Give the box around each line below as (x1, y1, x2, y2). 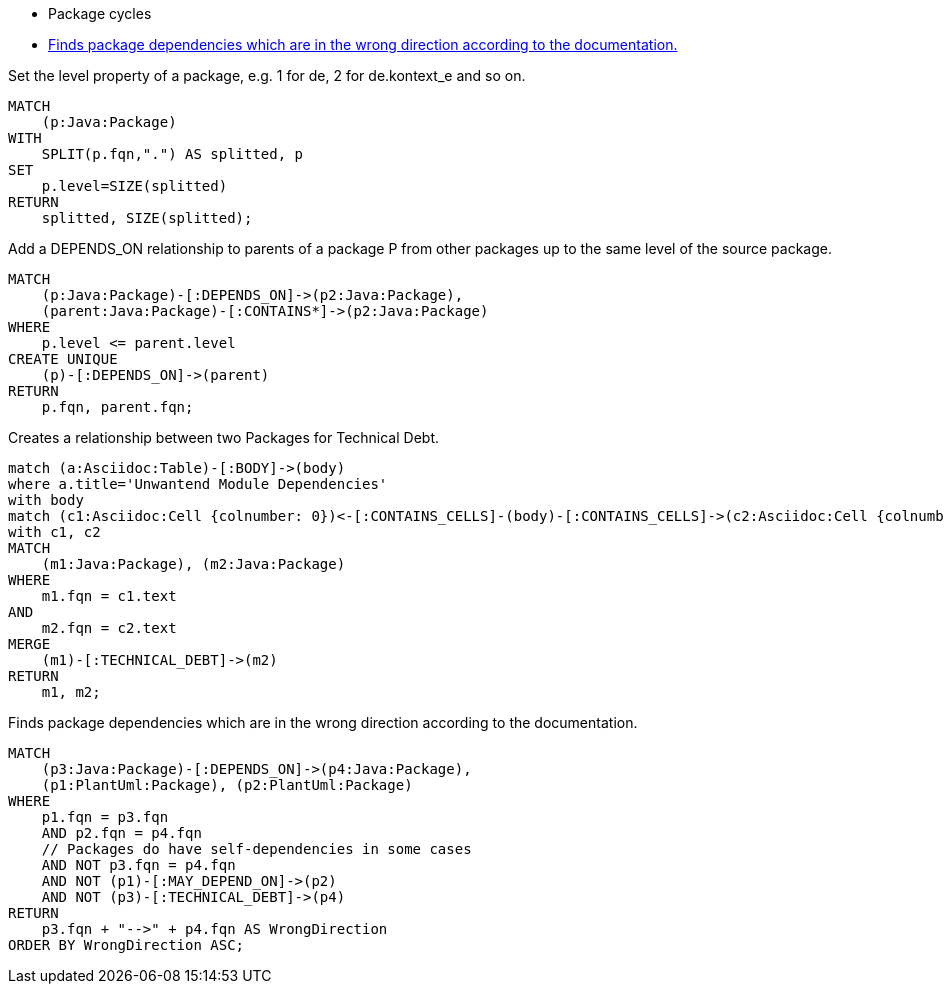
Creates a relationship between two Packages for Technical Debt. (8, 429, 440, 446)
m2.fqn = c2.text (41, 620, 177, 636)
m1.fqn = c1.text (41, 588, 177, 604)
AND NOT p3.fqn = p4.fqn (41, 857, 236, 873)
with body (8, 492, 84, 508)
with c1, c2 (8, 524, 101, 540)
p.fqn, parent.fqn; (41, 399, 194, 415)
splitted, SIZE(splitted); (41, 210, 253, 226)
